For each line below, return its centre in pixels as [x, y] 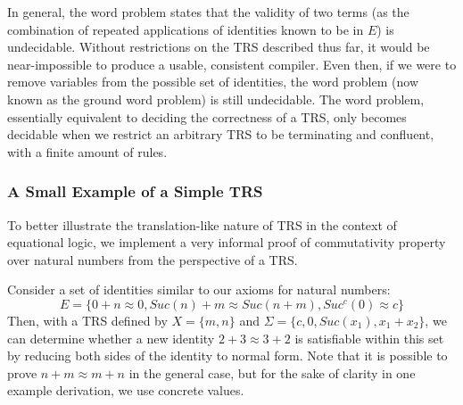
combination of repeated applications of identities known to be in [186, 29]
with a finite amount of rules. [87, 151]
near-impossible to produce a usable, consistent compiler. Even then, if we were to [232, 64]
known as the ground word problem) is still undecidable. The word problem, [216, 99]
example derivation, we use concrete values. [126, 390]
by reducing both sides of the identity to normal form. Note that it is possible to [227, 355]
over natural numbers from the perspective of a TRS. [153, 259]
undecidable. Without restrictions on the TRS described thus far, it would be [219, 47]
